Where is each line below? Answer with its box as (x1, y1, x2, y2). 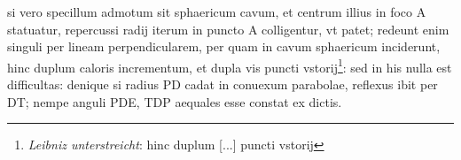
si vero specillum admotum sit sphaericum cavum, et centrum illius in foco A (7, 3, 426, 20)
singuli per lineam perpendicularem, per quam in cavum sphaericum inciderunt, (7, 37, 441, 56)
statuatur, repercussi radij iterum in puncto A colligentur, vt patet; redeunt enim (7, 19, 449, 38)
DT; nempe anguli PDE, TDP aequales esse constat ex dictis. (7, 92, 342, 110)
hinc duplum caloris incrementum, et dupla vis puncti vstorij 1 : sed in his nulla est (7, 55, 452, 76)
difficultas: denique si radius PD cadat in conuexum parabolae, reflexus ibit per (7, 75, 438, 94)
